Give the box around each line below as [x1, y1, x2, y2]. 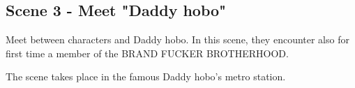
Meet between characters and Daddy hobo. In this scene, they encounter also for [6, 32, 349, 47]
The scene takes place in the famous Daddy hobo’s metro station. [6, 69, 286, 84]
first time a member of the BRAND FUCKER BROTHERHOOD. [6, 45, 289, 60]
